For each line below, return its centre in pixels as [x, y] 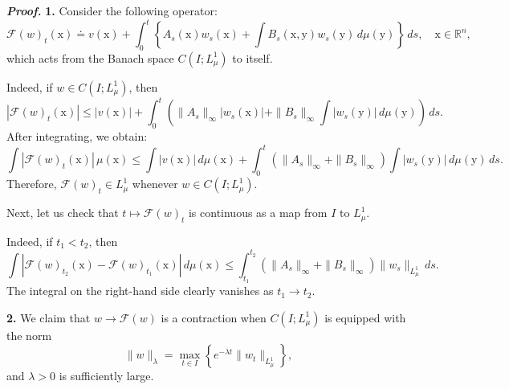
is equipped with [365, 317]
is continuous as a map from [258, 213]
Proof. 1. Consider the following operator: [112, 10]
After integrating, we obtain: [77, 136]
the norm [29, 335]
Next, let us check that [63, 213]
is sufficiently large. [106, 376]
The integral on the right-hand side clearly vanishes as [140, 291]
